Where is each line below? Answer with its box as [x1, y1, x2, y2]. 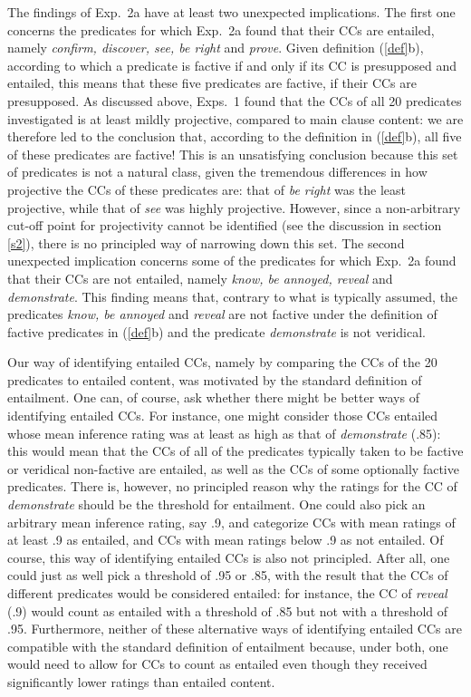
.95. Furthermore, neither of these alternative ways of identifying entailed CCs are [7, 619, 462, 638]
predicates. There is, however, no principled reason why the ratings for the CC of [7, 477, 457, 496]
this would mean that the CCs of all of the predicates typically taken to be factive [7, 441, 464, 460]
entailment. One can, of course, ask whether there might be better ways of [7, 388, 419, 407]
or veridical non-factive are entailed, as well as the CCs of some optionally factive [7, 459, 459, 478]
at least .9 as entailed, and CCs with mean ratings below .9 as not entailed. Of [7, 530, 444, 549]
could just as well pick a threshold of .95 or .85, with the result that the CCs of [7, 566, 448, 585]
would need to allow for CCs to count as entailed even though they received [7, 654, 428, 673]
